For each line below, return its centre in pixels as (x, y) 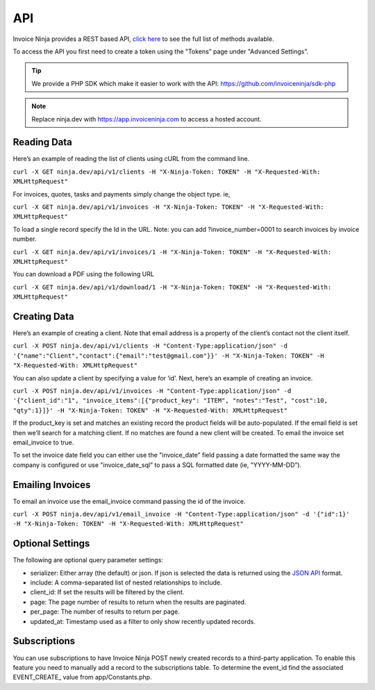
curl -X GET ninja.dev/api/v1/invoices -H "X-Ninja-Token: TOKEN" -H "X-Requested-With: (168, 207)
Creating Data (43, 316)
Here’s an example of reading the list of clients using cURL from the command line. (131, 159)
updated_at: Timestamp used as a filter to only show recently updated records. (143, 621)
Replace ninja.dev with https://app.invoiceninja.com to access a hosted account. (147, 119)
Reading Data (43, 142)
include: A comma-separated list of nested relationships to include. (126, 582)
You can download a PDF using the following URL (83, 274)
